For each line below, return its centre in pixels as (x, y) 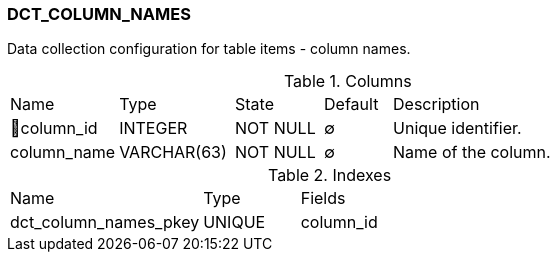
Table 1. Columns (347, 81)
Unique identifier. (457, 128)
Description (436, 104)
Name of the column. (472, 152)
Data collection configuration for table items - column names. (209, 49)
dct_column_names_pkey (105, 222)
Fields (323, 198)
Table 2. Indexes (329, 175)
